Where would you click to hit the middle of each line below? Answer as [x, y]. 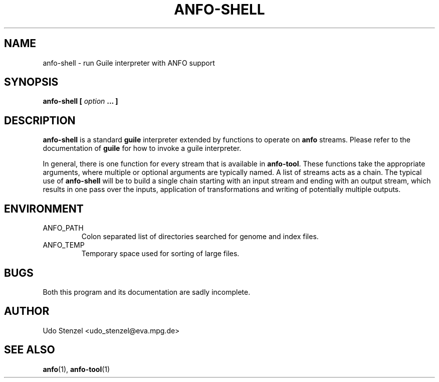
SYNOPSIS [31, 82]
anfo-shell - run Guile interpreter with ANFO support [129, 63]
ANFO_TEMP [64, 245]
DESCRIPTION [40, 120]
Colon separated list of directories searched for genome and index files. [200, 237]
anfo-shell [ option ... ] [80, 101]
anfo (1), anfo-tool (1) [76, 369]
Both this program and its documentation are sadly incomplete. [147, 292]
